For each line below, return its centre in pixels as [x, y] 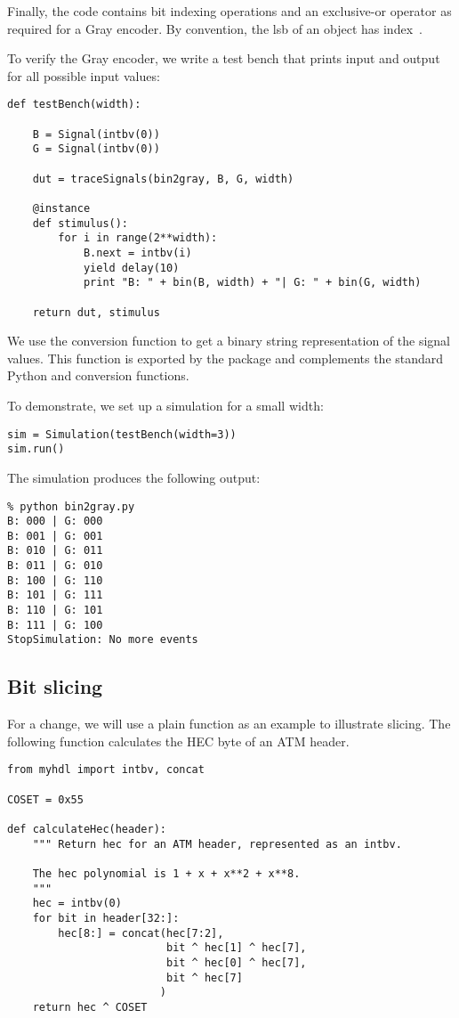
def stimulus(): [81, 223]
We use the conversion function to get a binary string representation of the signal [229, 341]
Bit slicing [55, 686]
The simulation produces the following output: [134, 477]
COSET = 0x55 [45, 799]
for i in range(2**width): [138, 238]
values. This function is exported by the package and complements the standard [225, 358]
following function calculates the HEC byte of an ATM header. [178, 741]
